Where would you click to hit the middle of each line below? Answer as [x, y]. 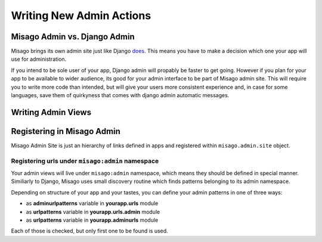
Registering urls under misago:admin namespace [85, 161]
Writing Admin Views [51, 112]
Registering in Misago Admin [66, 131]
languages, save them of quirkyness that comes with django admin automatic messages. [120, 95]
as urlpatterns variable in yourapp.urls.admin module [93, 212]
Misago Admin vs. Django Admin [73, 37]
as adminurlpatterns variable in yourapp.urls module [92, 203]
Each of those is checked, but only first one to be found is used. [89, 231]
